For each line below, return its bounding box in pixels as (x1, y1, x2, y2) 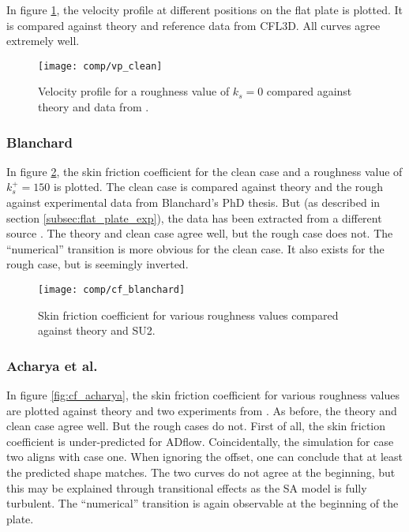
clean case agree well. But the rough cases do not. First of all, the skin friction (6, 418, 386, 434)
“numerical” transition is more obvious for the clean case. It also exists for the (6, 240, 385, 257)
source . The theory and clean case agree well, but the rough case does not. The (6, 225, 393, 242)
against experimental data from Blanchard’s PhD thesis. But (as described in (6, 194, 381, 211)
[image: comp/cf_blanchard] (38, 284, 186, 295)
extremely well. (6, 32, 80, 49)
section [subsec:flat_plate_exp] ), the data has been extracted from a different (6, 209, 382, 226)
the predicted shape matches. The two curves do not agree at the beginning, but (6, 464, 396, 481)
